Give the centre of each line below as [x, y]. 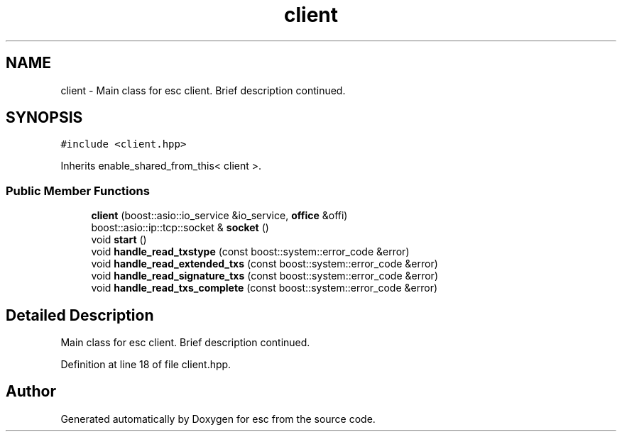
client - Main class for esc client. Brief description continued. [203, 90]
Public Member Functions [78, 190]
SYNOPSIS [44, 118]
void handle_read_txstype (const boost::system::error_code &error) [250, 252]
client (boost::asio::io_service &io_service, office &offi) [219, 216]
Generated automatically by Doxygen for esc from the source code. [218, 419]
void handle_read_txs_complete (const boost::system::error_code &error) [264, 288]
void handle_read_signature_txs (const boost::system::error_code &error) [264, 276]
